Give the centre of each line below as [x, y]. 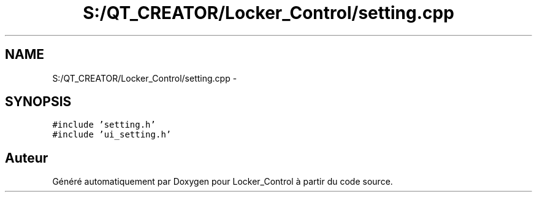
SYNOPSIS [38, 102]
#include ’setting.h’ [104, 125]
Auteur [27, 158]
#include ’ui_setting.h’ [112, 135]
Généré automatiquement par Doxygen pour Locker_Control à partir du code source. [223, 182]
